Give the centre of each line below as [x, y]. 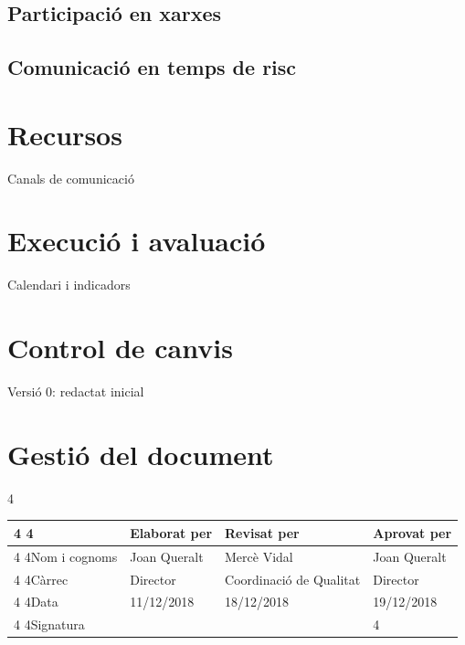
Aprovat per [412, 532]
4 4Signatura [49, 624]
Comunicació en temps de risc [152, 67]
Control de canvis [120, 348]
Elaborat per [171, 532]
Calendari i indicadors [69, 285]
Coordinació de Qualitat [293, 579]
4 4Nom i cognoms [66, 556]
